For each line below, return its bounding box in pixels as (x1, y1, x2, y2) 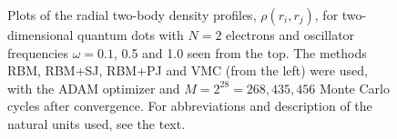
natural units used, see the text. (7, 114, 186, 133)
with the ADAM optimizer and (7, 78, 180, 97)
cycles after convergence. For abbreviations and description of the (7, 96, 372, 115)
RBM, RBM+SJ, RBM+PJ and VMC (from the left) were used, (7, 61, 368, 80)
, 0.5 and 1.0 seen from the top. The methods (113, 43, 367, 62)
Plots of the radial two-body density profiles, (7, 5, 257, 24)
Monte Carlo (319, 78, 390, 97)
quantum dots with (77, 25, 184, 44)
